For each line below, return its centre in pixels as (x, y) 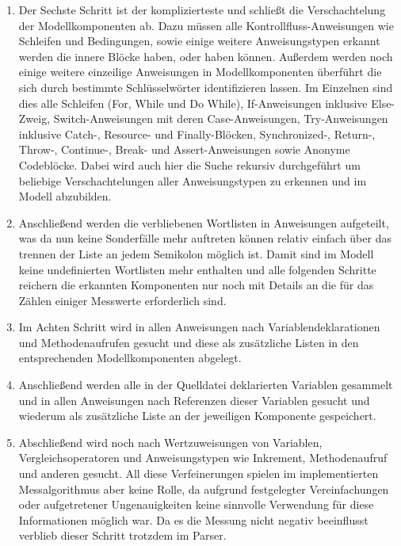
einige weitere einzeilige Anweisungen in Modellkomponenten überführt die (200, 72)
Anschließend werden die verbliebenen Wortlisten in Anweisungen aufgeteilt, (204, 222)
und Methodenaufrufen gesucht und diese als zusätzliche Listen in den (189, 342)
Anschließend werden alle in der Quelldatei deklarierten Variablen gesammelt (206, 385)
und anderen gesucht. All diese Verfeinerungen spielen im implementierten (199, 473)
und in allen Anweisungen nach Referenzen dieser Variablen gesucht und (194, 400)
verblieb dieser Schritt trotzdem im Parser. (122, 535)
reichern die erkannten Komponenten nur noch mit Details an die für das (196, 285)
